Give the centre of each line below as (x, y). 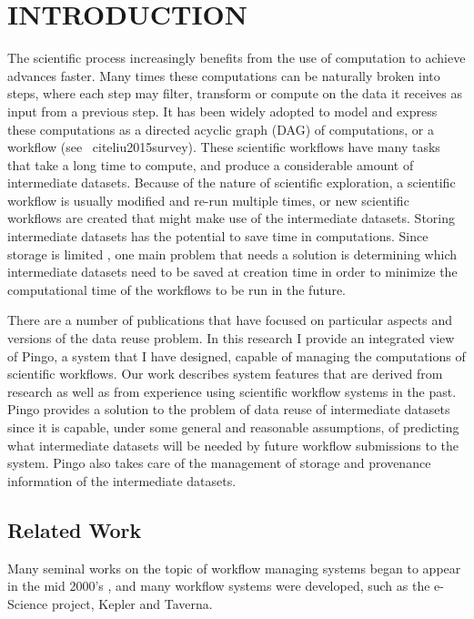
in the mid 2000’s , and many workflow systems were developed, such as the (219, 586)
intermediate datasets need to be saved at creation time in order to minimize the (232, 272)
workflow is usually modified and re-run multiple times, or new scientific (208, 200)
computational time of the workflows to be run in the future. (176, 289)
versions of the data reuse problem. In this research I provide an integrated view (231, 338)
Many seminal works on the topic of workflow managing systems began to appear (234, 568)
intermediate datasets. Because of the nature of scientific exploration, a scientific (232, 183)
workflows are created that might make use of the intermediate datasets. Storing (232, 218)
